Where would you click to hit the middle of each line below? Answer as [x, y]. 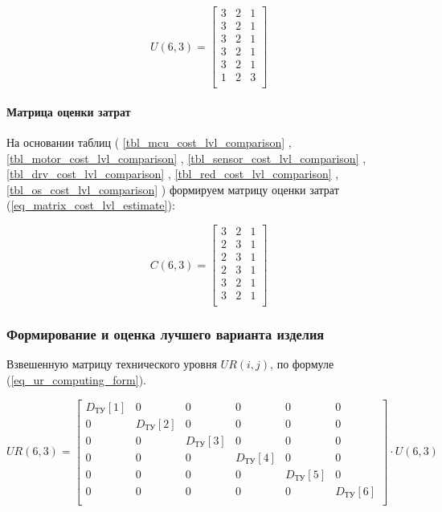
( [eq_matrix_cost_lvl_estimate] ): [91, 205]
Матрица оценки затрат [69, 111]
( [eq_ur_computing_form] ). [76, 380]
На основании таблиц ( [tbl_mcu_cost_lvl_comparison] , [149, 142]
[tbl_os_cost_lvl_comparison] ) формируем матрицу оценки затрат [173, 189]
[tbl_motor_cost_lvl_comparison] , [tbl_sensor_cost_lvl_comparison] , [186, 158]
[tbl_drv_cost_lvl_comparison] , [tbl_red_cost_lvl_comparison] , [173, 174]
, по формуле [302, 364]
